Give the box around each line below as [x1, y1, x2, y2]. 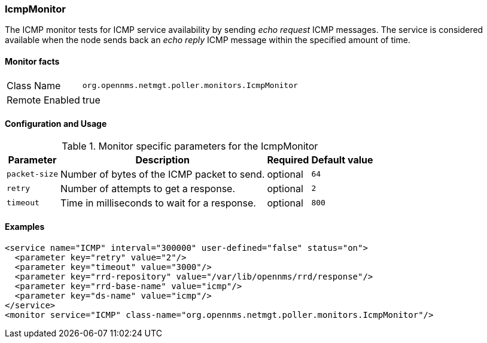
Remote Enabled [7, 93, 80, 106]
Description [135, 153, 190, 166]
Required [267, 153, 309, 166]
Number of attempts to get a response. [60, 182, 236, 195]
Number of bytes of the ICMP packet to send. [60, 168, 265, 180]
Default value [311, 153, 373, 166]
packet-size [7, 169, 59, 179]
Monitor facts [5, 56, 60, 66]
